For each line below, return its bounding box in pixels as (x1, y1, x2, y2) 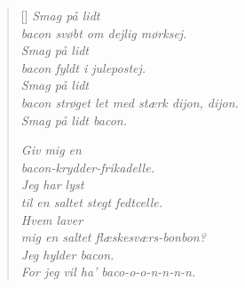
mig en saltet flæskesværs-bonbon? (20, 228, 206, 246)
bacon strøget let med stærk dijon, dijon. (20, 92, 239, 111)
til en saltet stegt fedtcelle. (20, 192, 163, 211)
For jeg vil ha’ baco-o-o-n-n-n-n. (20, 262, 196, 281)
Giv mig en (20, 140, 82, 159)
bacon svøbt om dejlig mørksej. (20, 23, 187, 42)
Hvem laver (20, 210, 83, 228)
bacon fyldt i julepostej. (20, 58, 146, 76)
